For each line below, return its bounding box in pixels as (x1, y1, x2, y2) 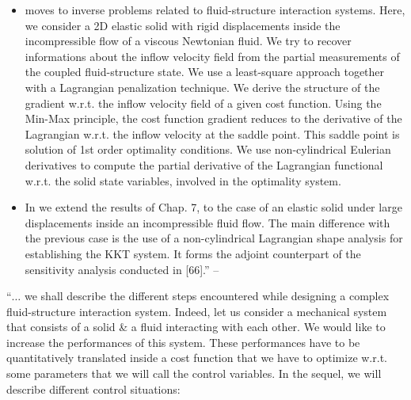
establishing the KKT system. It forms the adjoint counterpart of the (25, 245, 361, 261)
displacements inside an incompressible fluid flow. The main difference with (25, 214, 390, 230)
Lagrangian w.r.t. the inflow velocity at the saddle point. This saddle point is (25, 125, 400, 142)
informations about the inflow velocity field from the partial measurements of (25, 48, 400, 64)
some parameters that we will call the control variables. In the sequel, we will (6, 365, 382, 382)
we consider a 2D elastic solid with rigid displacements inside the (25, 17, 341, 33)
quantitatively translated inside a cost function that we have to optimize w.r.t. (6, 349, 387, 366)
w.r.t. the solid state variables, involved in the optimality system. (25, 172, 341, 189)
